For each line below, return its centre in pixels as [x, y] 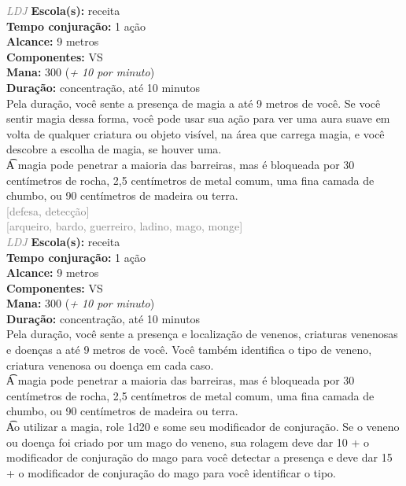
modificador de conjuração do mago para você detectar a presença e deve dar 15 [199, 457]
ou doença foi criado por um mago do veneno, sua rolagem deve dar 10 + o [188, 442]
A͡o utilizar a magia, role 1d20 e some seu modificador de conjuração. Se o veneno [203, 427]
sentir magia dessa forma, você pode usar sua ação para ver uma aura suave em [198, 118]
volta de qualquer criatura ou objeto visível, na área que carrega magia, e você [196, 133]
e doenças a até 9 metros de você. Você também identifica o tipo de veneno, [189, 350]
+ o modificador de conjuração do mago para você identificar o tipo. [172, 472]
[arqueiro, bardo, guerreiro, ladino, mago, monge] [125, 226]
